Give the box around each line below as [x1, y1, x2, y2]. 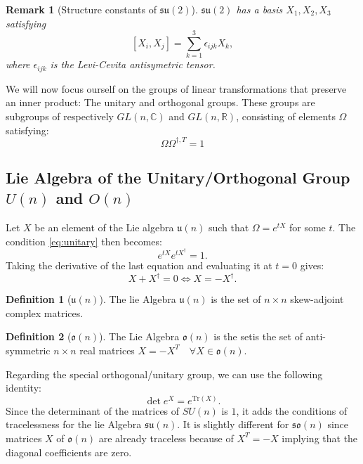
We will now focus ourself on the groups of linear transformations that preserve [6, 81, 347, 96]
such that [208, 220, 249, 235]
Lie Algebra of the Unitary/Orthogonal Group [6, 167, 350, 188]
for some [289, 220, 326, 235]
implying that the [282, 430, 358, 445]
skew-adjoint [290, 292, 344, 307]
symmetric [6, 342, 51, 357]
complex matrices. [6, 305, 84, 320]
